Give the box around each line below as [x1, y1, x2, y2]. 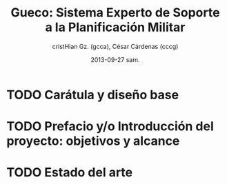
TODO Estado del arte [6, 165, 133, 181]
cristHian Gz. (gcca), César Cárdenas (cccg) [52, 42, 179, 50]
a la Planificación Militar [45, 19, 186, 35]
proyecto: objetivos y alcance [6, 133, 180, 149]
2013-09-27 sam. [90, 55, 140, 63]
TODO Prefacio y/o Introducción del [6, 119, 215, 134]
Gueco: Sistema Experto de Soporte [10, 5, 220, 21]
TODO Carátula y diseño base [6, 87, 179, 103]
